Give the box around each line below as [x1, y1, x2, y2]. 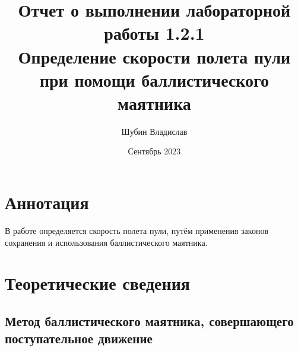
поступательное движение [5, 329, 153, 347]
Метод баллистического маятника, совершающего [5, 311, 294, 330]
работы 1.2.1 [104, 21, 205, 45]
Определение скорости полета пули [18, 44, 291, 68]
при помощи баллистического [39, 67, 270, 91]
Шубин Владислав [121, 125, 188, 137]
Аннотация [5, 190, 89, 214]
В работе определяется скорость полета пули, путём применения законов [5, 224, 268, 236]
